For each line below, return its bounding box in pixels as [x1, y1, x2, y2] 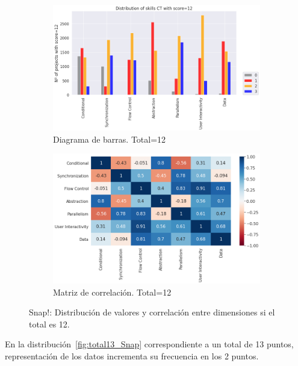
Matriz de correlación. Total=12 [53, 285, 172, 298]
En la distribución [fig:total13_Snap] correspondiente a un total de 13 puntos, [5, 338, 294, 350]
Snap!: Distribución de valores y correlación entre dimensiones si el [29, 306, 275, 318]
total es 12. [29, 317, 70, 330]
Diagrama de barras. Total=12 [53, 132, 166, 145]
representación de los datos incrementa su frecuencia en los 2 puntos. [5, 349, 259, 362]
